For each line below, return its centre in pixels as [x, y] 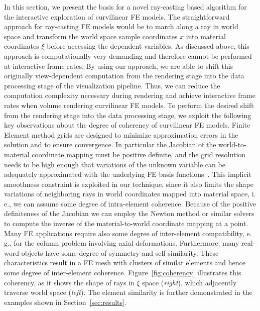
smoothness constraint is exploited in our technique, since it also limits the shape [129, 184]
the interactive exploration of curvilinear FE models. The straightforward [117, 16]
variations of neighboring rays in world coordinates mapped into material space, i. [130, 194]
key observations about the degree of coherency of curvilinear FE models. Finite [127, 125]
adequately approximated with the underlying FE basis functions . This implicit [128, 174]
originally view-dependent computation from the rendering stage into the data [124, 76]
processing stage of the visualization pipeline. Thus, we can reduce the [112, 85]
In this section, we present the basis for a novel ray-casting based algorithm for [125, 7]
